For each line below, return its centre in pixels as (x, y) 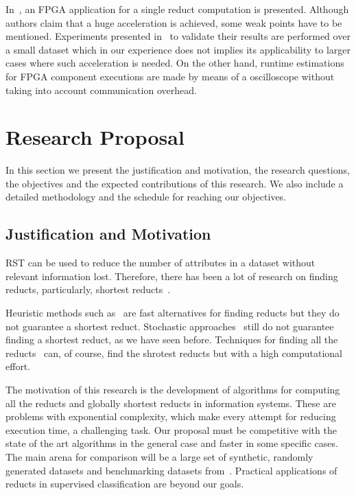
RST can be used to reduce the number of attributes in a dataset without (161, 263)
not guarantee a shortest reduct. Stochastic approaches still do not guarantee (170, 326)
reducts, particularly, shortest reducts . (88, 289)
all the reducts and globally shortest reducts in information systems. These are (171, 403)
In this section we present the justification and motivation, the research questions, (178, 170)
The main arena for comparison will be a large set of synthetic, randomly (159, 456)
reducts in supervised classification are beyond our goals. (125, 484)
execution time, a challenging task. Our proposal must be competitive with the (171, 429)
